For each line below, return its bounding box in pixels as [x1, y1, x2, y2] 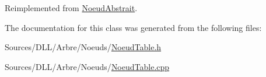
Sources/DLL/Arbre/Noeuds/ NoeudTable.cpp [5, 60, 170, 72]
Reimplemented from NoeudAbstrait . [5, 2, 138, 13]
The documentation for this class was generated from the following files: [5, 21, 262, 33]
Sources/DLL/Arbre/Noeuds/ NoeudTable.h [5, 41, 162, 53]
